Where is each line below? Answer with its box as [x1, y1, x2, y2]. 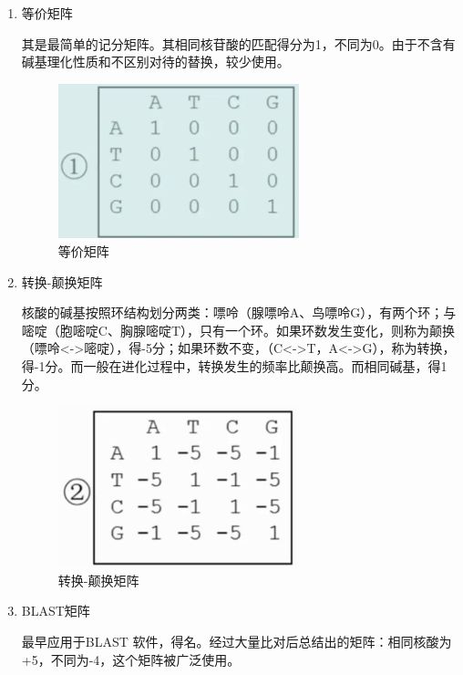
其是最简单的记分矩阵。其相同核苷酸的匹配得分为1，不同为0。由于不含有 [21, 34, 456, 53]
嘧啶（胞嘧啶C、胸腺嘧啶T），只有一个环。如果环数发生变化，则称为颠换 [21, 320, 456, 339]
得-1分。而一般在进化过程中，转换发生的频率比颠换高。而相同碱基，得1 [21, 356, 448, 375]
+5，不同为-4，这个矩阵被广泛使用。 [21, 649, 241, 669]
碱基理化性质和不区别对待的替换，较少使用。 [21, 52, 290, 71]
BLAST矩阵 [21, 601, 90, 620]
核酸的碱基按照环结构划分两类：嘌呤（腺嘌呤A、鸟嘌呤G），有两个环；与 [21, 303, 457, 322]
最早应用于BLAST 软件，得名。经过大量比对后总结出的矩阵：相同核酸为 [21, 631, 452, 650]
